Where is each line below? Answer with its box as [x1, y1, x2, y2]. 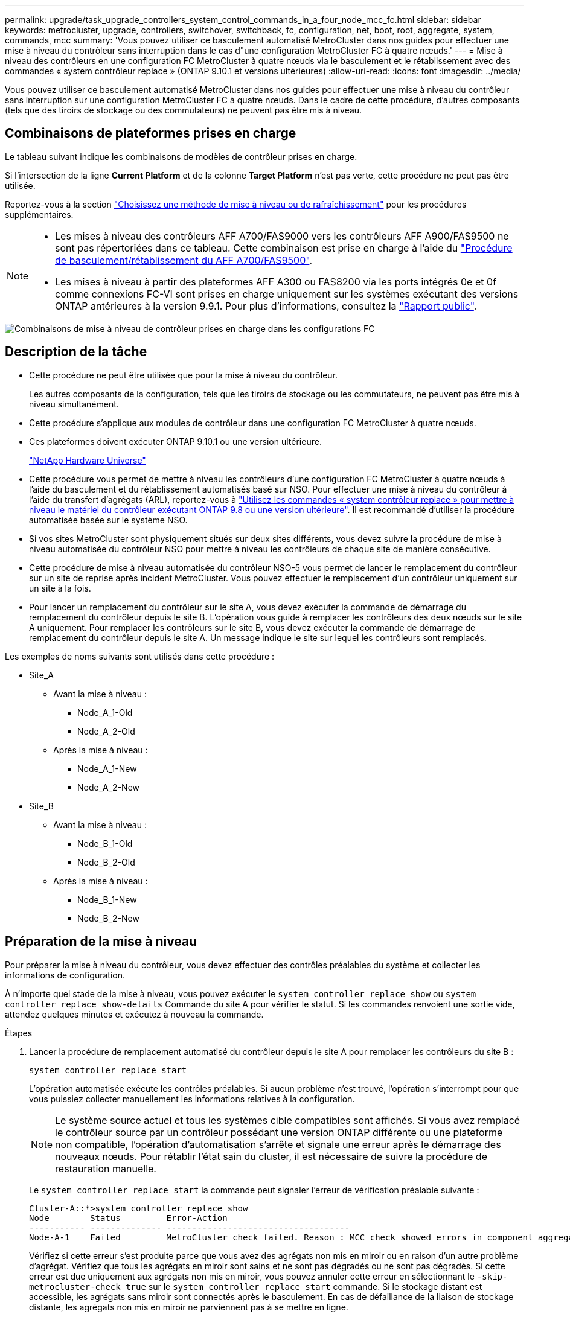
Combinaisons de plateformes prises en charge [5, 126, 296, 141]
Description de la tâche [5, 344, 147, 360]
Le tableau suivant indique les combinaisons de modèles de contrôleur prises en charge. [5, 151, 357, 162]
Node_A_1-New [77, 763, 137, 774]
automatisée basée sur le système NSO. [29, 514, 188, 525]
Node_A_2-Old [77, 725, 135, 736]
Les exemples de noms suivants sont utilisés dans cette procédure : [5, 651, 275, 662]
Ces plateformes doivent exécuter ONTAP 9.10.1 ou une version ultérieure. [29, 436, 322, 447]
